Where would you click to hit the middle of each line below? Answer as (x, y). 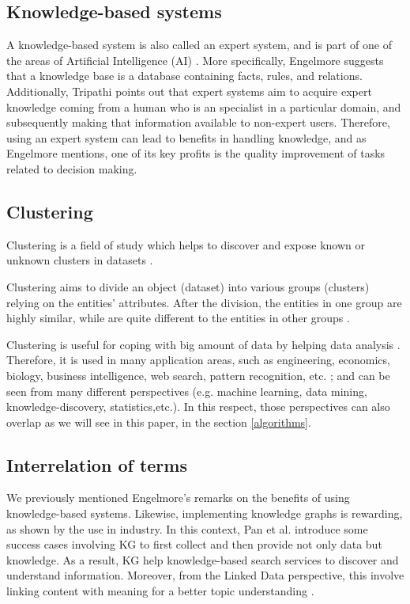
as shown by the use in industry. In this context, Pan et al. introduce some (187, 528)
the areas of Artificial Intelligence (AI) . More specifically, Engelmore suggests (195, 60)
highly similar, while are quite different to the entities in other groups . (178, 318)
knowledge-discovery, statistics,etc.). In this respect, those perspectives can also (198, 406)
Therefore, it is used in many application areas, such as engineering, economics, (198, 360)
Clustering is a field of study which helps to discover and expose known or (186, 244)
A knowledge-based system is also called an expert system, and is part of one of (199, 45)
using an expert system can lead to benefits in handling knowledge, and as (186, 137)
